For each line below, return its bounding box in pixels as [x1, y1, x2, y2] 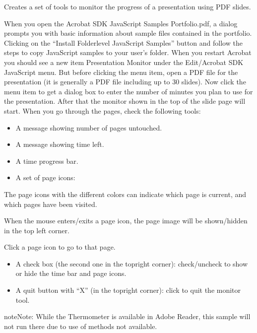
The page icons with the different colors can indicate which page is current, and [4, 189, 247, 199]
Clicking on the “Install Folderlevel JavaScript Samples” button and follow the [4, 37, 243, 48]
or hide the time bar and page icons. [15, 268, 127, 278]
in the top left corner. [4, 225, 69, 235]
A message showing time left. [15, 139, 104, 149]
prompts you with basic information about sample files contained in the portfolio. [4, 28, 252, 38]
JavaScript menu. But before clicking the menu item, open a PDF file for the [4, 67, 238, 77]
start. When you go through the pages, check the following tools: [4, 105, 201, 116]
